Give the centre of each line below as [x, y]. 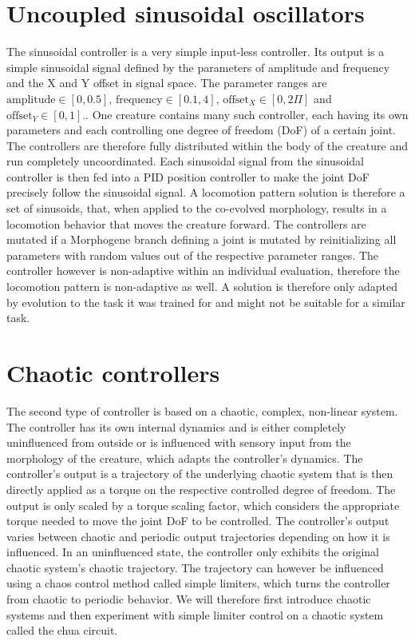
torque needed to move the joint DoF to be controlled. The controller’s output [198, 521]
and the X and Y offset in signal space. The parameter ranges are [167, 83]
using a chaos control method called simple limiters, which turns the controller [198, 583]
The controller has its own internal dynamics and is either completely [176, 426]
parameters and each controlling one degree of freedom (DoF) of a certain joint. [201, 130]
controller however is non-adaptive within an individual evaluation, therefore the [203, 271]
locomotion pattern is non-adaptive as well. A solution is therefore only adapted [202, 287]
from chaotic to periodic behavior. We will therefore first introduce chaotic [189, 599]
